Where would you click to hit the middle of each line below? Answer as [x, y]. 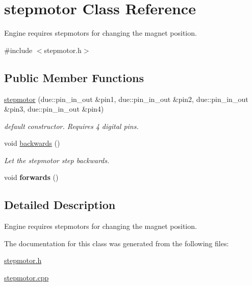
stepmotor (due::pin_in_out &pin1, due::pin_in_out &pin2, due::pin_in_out [126, 99]
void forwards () [31, 177]
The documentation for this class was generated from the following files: [117, 243]
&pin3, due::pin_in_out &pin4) [54, 109]
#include [18, 50]
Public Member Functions [74, 77]
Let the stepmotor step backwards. [57, 160]
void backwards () [32, 143]
